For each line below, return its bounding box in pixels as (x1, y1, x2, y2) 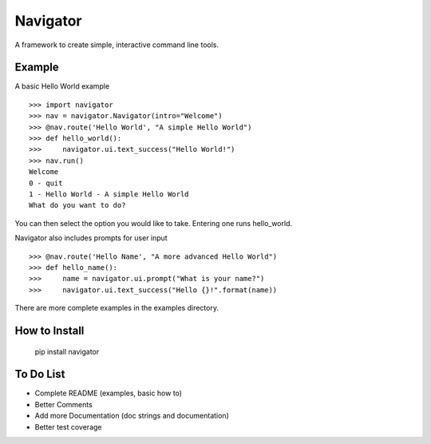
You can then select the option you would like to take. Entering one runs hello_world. (14, 218, 293, 228)
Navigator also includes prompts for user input (14, 233, 168, 243)
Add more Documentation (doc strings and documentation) (34, 411, 229, 421)
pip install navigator (34, 347, 100, 356)
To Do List (14, 367, 65, 381)
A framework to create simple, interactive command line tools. (14, 40, 219, 50)
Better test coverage (34, 422, 102, 431)
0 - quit (29, 178, 63, 188)
